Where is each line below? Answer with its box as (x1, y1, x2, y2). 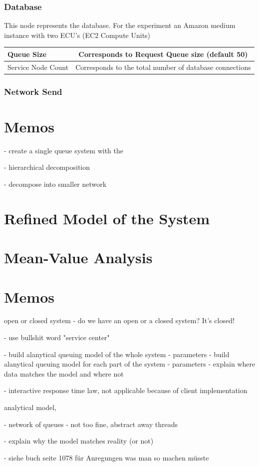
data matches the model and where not (4, 368, 124, 379)
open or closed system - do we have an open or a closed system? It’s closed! (4, 315, 235, 326)
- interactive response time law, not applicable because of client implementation (4, 385, 248, 396)
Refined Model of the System (4, 208, 210, 228)
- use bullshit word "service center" (4, 332, 110, 343)
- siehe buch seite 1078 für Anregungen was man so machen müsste (4, 452, 209, 463)
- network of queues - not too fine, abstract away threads (4, 419, 178, 429)
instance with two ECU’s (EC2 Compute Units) (4, 29, 151, 40)
